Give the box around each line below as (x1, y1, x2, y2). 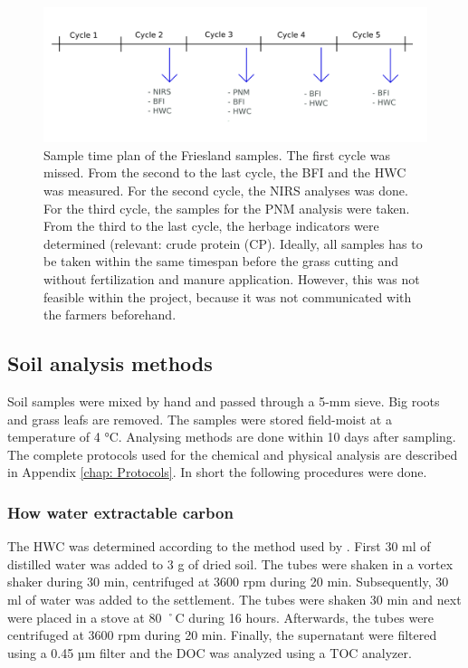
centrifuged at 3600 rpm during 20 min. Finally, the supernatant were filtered (7, 625, 437, 644)
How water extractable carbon (7, 501, 234, 523)
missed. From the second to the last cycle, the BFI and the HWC (43, 163, 406, 182)
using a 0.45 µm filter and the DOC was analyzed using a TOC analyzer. (7, 643, 412, 662)
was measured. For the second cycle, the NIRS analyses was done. (43, 181, 408, 200)
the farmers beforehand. (43, 305, 177, 324)
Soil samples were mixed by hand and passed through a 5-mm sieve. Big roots (7, 391, 440, 410)
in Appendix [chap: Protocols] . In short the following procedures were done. (7, 463, 427, 482)
